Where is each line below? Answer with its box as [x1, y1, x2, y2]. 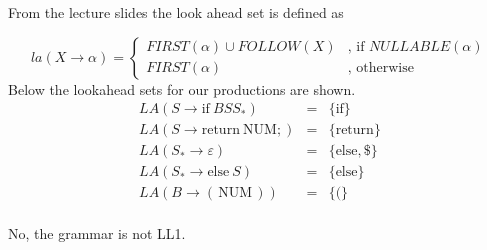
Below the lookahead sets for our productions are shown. [8, 78, 356, 99]
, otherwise [347, 61, 414, 76]
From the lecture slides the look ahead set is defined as [8, 2, 344, 22]
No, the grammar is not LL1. [8, 223, 186, 244]
